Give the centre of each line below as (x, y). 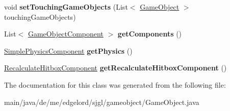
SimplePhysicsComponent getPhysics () (68, 50)
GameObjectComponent (66, 34)
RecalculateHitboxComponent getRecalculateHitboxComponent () (116, 68)
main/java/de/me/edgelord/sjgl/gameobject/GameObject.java (102, 102)
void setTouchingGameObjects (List (66, 7)
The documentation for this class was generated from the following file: (115, 84)
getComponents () (150, 34)
